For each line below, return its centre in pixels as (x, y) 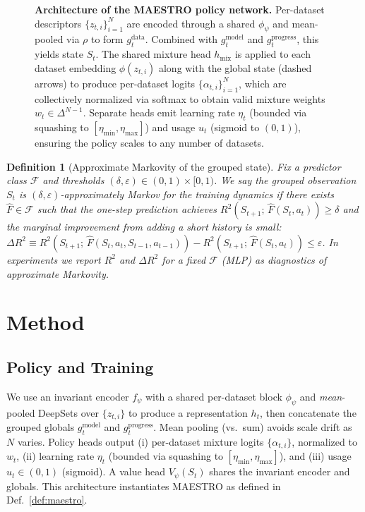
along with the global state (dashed (235, 67)
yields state (59, 54)
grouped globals (41, 426)
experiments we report (54, 259)
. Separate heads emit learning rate (159, 112)
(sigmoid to (235, 127)
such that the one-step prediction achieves (127, 209)
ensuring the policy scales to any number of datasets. (149, 142)
